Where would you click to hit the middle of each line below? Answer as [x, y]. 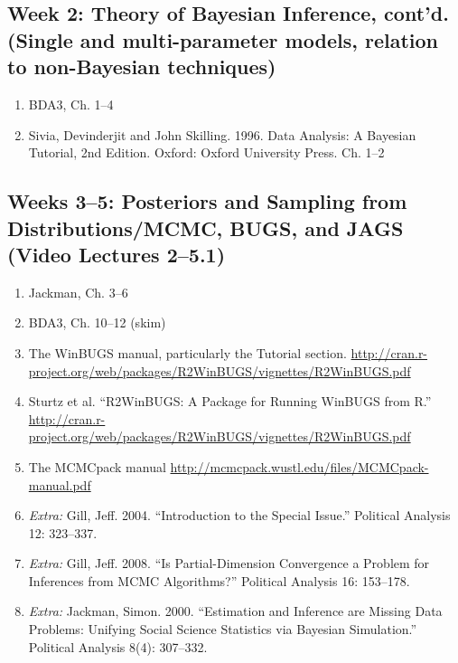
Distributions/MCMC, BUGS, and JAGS [206, 227]
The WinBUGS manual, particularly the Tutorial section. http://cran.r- [228, 352]
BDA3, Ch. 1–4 [71, 104]
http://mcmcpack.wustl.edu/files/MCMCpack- [299, 466]
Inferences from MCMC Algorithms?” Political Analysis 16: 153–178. [219, 580]
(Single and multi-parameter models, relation [223, 39]
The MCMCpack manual [97, 466]
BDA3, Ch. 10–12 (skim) [97, 322]
